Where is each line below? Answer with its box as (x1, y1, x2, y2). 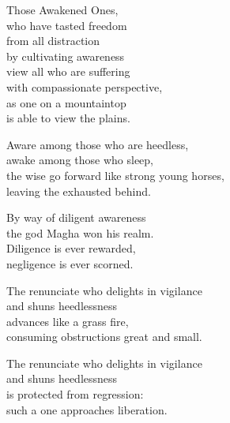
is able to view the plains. (6, 110, 130, 126)
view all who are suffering (6, 63, 130, 80)
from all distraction (6, 32, 100, 49)
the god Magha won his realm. (6, 224, 154, 241)
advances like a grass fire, (6, 313, 129, 329)
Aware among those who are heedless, (6, 136, 189, 152)
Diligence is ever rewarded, (6, 240, 136, 256)
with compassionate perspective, (6, 78, 163, 95)
